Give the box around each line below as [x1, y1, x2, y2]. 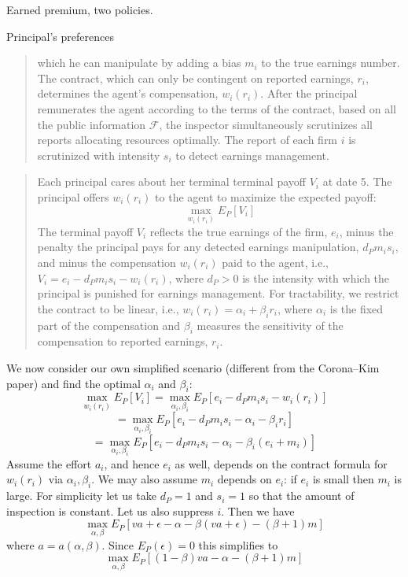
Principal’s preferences [6, 28, 114, 44]
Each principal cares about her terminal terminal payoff [37, 173, 306, 190]
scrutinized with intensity [37, 146, 160, 163]
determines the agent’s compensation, [37, 85, 219, 102]
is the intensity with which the [242, 269, 390, 286]
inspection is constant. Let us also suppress [6, 502, 214, 519]
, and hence [104, 455, 160, 472]
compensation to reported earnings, [37, 333, 208, 350]
